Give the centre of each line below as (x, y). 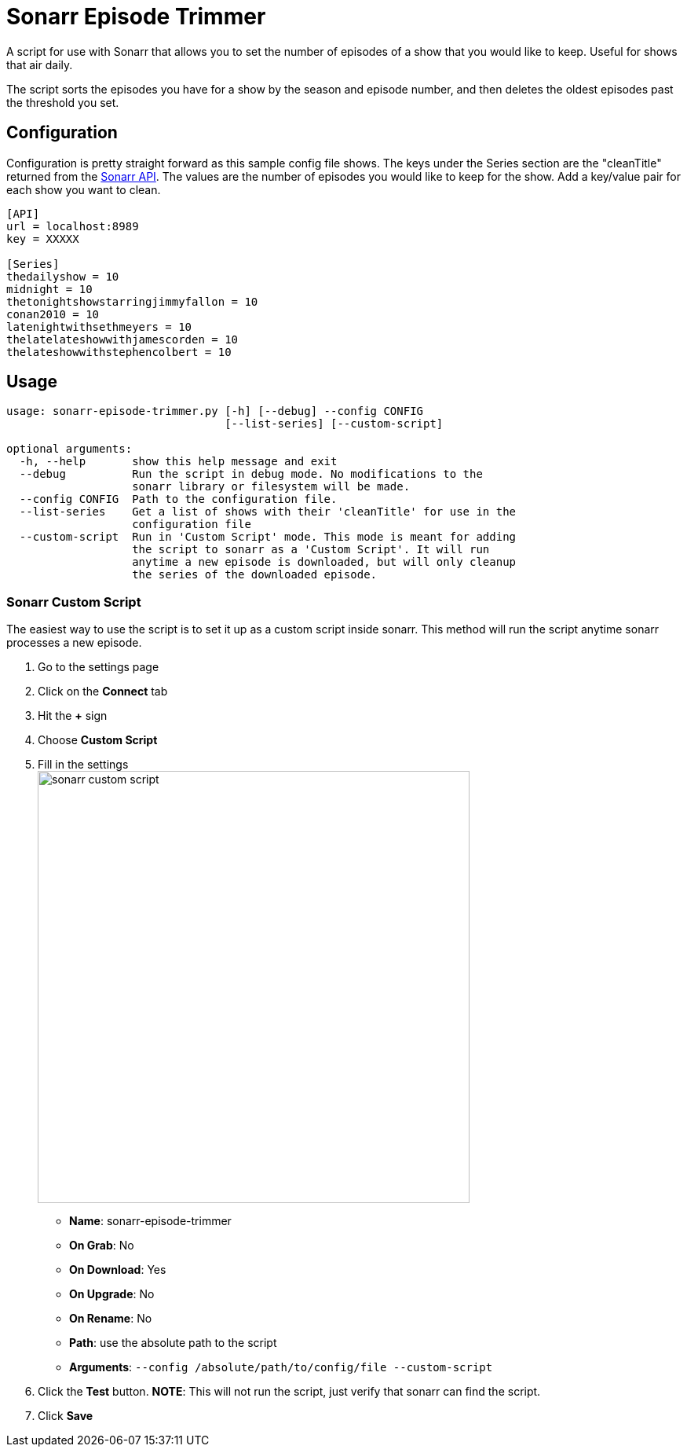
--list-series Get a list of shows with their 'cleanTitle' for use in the (268, 512)
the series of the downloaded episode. (255, 575)
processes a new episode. (74, 643)
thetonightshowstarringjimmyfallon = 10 (132, 301)
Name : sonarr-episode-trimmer (150, 1221)
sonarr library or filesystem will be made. (271, 487)
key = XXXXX (43, 238)
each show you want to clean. (84, 189)
